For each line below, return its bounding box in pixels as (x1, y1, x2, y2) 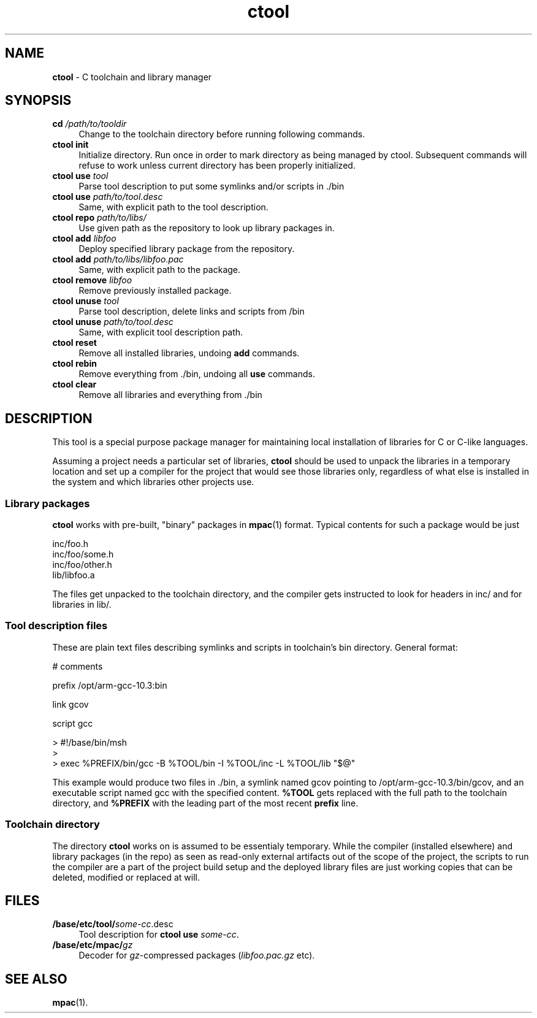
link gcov (52, 698, 89, 710)
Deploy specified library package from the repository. (78, 243, 295, 255)
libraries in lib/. (52, 599, 112, 610)
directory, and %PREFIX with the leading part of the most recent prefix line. (52, 797, 359, 808)
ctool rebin (52, 358, 97, 369)
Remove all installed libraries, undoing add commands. (78, 348, 300, 359)
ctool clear (52, 379, 97, 390)
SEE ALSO (5, 971, 67, 987)
